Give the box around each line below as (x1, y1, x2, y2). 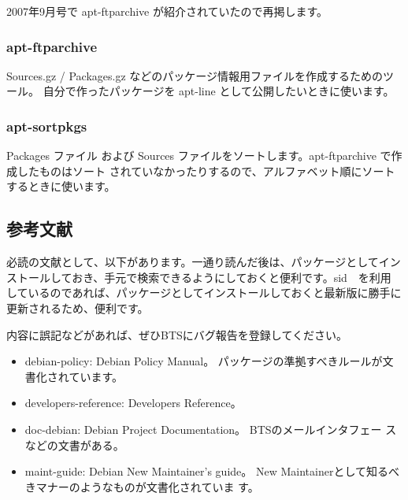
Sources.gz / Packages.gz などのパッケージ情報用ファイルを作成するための (6, 67, 384, 83)
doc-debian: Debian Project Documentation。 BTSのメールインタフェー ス (24, 420, 397, 437)
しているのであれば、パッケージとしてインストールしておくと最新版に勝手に (6, 284, 402, 301)
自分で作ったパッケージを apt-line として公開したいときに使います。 (43, 83, 395, 99)
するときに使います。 (6, 178, 116, 194)
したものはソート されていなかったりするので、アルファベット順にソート (17, 162, 395, 179)
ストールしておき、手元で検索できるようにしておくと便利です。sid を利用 (6, 269, 391, 285)
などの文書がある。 (24, 436, 124, 453)
